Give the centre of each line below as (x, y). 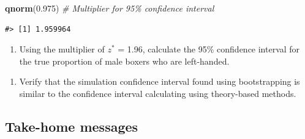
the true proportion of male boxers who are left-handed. (124, 61)
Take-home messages (72, 126)
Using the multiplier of (62, 49)
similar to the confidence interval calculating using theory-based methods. (158, 93)
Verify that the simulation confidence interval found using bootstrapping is (160, 81)
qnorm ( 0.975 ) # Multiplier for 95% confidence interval (110, 8)
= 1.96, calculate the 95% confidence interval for (209, 49)
